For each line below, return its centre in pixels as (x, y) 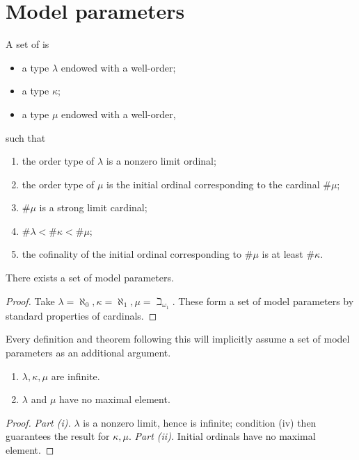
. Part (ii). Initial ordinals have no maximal (222, 436)
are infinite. (75, 376)
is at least (282, 254)
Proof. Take (30, 301)
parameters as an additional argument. (88, 353)
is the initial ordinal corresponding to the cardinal (213, 184)
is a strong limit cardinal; (93, 207)
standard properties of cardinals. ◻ (81, 315)
